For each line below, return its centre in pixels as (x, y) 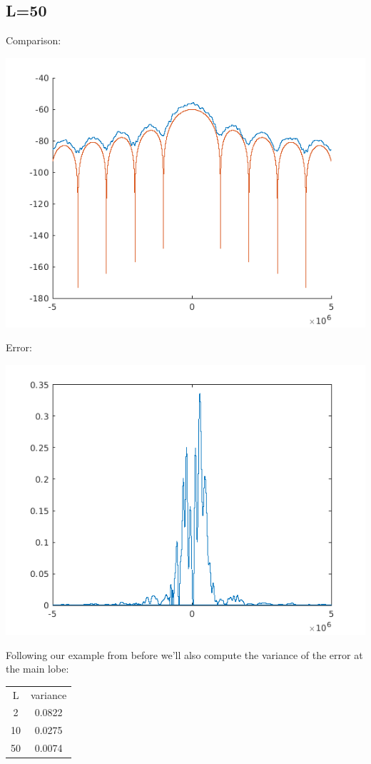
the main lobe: (37, 669)
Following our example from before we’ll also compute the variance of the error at (184, 654)
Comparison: (34, 40)
